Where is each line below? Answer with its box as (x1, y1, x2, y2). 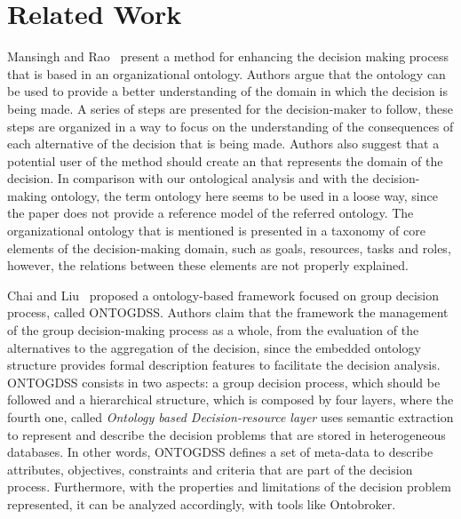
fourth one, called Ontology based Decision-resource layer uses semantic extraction (7, 408, 454, 426)
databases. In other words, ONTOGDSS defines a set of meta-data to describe (7, 443, 433, 461)
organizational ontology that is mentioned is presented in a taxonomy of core (7, 221, 425, 240)
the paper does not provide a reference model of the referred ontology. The (7, 204, 414, 222)
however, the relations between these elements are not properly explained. (7, 256, 409, 275)
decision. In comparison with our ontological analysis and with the (7, 169, 369, 188)
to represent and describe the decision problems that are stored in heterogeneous (7, 425, 446, 443)
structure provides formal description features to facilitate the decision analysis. (7, 355, 441, 374)
